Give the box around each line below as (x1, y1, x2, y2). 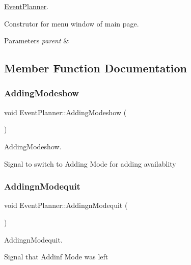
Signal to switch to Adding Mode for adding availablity (4, 158, 176, 169)
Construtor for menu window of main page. (4, 18, 139, 29)
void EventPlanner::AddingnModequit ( (4, 200, 128, 210)
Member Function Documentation (4, 60, 187, 76)
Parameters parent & (4, 35, 69, 46)
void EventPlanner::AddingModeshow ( (4, 107, 127, 117)
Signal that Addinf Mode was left (4, 251, 108, 262)
